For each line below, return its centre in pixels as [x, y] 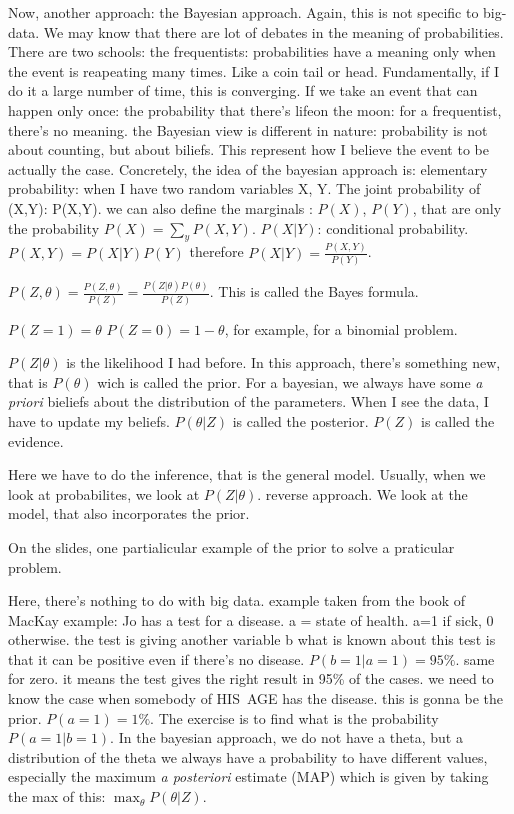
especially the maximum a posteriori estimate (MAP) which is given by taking [248, 776]
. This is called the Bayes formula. [314, 291]
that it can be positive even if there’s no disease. [156, 658]
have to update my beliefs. [89, 420]
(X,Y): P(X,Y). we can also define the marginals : [160, 207]
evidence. [36, 440]
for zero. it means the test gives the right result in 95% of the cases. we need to [251, 678]
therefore [216, 251]
